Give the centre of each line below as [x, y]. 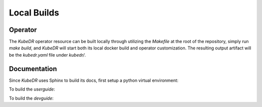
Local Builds [34, 13]
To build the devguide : [31, 98]
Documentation [33, 69]
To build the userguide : [32, 89]
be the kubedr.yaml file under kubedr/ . [47, 55]
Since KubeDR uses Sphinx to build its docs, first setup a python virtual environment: [94, 80]
